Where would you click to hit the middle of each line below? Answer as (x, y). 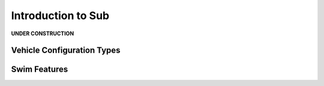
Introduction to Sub (60, 16)
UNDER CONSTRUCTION (43, 33)
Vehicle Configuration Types (66, 50)
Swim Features (40, 70)
